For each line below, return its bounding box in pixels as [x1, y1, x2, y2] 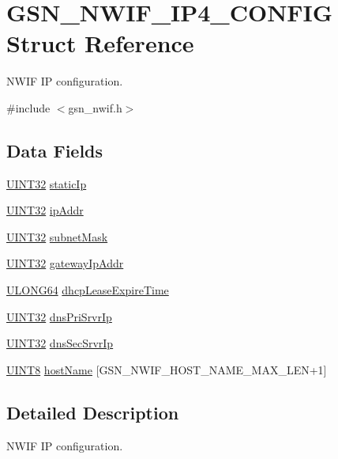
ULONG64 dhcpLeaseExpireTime [6, 282, 169, 298]
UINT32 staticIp [6, 175, 87, 192]
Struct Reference [6, 27, 194, 59]
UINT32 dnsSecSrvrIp [6, 335, 114, 351]
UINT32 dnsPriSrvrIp [6, 308, 112, 324]
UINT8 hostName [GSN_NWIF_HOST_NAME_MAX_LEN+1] [6, 361, 327, 377]
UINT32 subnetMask [6, 228, 108, 245]
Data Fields [6, 138, 103, 162]
